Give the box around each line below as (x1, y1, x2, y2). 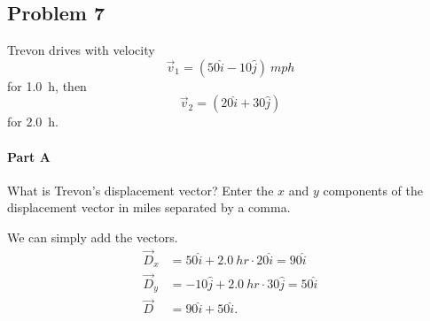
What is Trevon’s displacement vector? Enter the (7, 180, 274, 199)
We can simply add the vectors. (7, 227, 178, 246)
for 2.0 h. (7, 112, 59, 131)
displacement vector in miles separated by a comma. (7, 198, 291, 217)
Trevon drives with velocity (7, 41, 155, 59)
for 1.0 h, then (7, 76, 87, 95)
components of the (323, 180, 423, 199)
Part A (7, 147, 51, 165)
